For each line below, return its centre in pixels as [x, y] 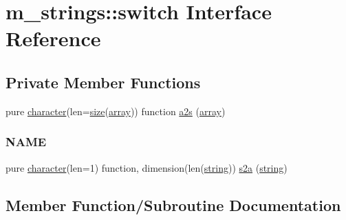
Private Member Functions [103, 82]
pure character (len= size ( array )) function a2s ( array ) [116, 111]
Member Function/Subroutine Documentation [173, 204]
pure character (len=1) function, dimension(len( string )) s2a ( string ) [147, 167]
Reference [53, 38]
